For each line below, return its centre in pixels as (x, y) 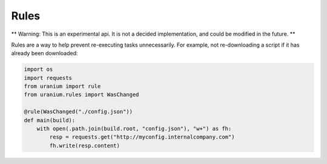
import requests (48, 78)
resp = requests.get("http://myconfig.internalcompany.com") (142, 137)
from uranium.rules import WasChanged (81, 95)
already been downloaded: (45, 53)
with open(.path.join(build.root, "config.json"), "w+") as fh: (134, 129)
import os (38, 69)
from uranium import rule (62, 87)
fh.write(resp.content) (85, 146)
